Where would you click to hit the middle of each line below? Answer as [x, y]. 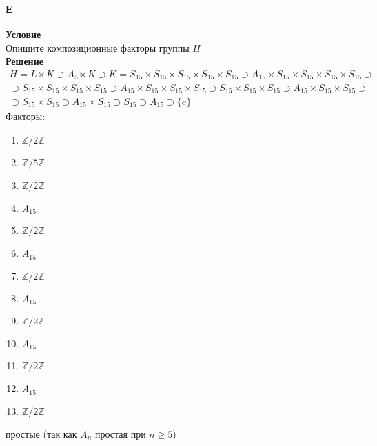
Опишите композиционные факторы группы [98, 47]
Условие [23, 34]
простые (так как [41, 433]
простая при [120, 433]
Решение [24, 61]
